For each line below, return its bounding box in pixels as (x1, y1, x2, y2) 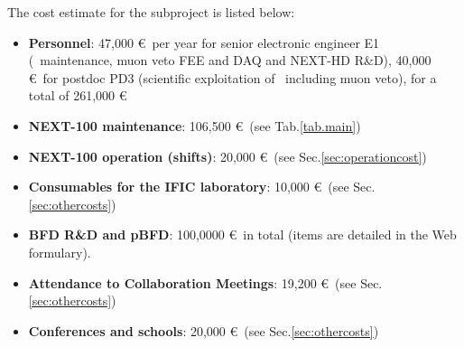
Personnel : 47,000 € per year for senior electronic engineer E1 (28, 33, 380, 52)
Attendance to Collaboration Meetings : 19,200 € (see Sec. (28, 273, 383, 292)
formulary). (28, 242, 91, 261)
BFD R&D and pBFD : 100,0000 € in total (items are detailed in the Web (28, 225, 457, 244)
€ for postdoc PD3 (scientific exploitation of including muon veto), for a (28, 68, 437, 87)
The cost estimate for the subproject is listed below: (7, 3, 295, 21)
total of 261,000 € (28, 86, 127, 105)
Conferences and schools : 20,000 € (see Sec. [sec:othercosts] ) (28, 321, 379, 340)
